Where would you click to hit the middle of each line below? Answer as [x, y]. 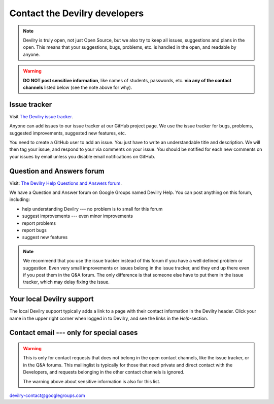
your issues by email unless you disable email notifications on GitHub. [82, 156]
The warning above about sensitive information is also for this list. [92, 381]
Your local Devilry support [52, 299]
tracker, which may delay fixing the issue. [66, 282]
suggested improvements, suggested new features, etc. [68, 133]
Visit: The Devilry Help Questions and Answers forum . [65, 183]
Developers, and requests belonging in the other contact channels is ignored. [104, 372]
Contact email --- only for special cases [74, 333]
